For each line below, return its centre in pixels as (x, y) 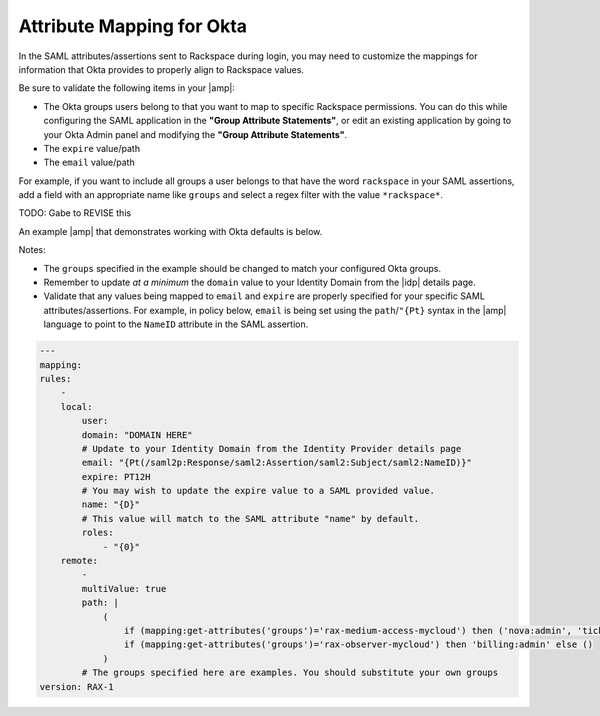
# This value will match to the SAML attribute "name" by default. (250, 518)
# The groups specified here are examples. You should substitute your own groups (290, 673)
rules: (55, 378)
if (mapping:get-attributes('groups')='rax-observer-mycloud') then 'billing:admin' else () (358, 644)
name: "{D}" (110, 504)
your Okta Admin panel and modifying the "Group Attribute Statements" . (195, 134)
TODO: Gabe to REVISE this (75, 213)
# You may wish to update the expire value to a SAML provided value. (258, 491)
